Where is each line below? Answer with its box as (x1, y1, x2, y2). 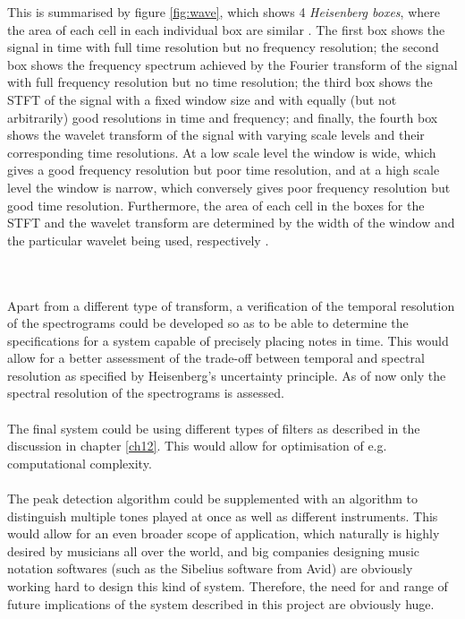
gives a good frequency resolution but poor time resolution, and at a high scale (7, 160, 440, 179)
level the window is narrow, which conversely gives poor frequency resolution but (7, 177, 451, 196)
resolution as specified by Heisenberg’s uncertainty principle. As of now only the (7, 365, 446, 384)
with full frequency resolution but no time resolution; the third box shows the (7, 73, 433, 91)
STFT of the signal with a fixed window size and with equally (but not (7, 90, 397, 108)
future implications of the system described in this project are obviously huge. (7, 594, 435, 613)
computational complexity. (7, 453, 152, 472)
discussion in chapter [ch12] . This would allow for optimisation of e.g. (7, 436, 387, 455)
